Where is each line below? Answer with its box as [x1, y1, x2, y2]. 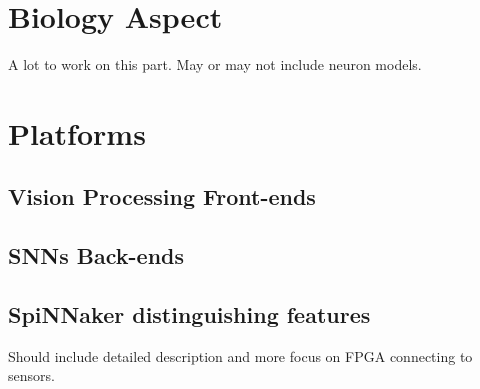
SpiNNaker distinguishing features [8, 299, 371, 330]
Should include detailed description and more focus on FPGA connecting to [8, 345, 473, 366]
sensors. [8, 365, 55, 386]
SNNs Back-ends [8, 240, 185, 271]
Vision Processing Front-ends [8, 181, 316, 212]
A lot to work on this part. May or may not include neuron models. [8, 54, 422, 75]
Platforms [8, 112, 146, 153]
